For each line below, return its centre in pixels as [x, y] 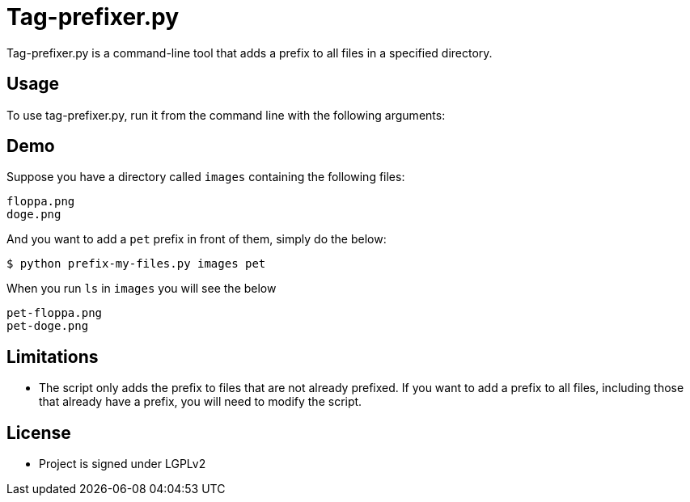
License [39, 432]
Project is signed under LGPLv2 [123, 464]
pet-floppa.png [55, 313]
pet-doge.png [48, 326]
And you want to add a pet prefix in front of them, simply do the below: [197, 239]
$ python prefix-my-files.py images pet [136, 264]
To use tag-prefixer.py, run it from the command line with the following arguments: [226, 115]
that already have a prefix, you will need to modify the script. [201, 402]
